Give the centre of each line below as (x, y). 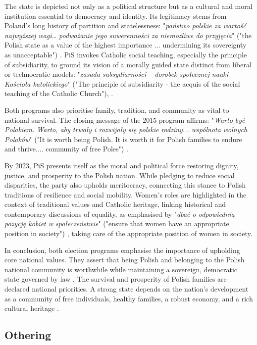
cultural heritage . (32, 308)
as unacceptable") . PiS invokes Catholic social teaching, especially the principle (126, 54)
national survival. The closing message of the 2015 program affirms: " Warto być (125, 120)
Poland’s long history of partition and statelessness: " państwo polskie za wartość (125, 25)
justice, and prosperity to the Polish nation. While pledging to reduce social (120, 175)
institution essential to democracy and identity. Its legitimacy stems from (116, 16)
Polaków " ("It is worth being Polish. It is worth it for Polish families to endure (123, 139)
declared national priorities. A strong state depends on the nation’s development (127, 289)
